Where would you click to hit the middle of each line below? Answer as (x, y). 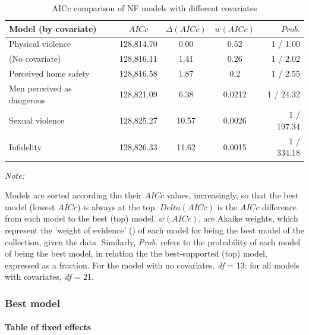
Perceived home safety (49, 73)
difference (280, 206)
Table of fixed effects (48, 327)
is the (227, 206)
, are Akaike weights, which (248, 218)
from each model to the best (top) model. (81, 218)
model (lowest (30, 206)
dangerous (27, 99)
